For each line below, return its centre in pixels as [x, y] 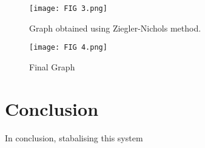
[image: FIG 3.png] [68, 8]
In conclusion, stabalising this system [74, 137]
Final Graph [52, 66]
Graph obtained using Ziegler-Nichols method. [115, 28]
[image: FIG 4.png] [68, 48]
